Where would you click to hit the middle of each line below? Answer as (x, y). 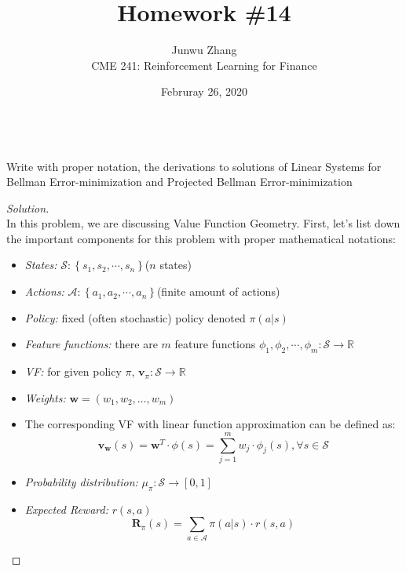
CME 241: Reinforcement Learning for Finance (204, 65)
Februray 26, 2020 (204, 91)
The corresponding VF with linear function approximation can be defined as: (210, 424)
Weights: (45, 397)
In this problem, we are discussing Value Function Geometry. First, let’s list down (203, 223)
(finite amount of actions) (218, 291)
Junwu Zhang (204, 50)
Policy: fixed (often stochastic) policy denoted (135, 317)
